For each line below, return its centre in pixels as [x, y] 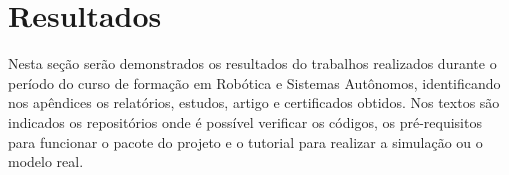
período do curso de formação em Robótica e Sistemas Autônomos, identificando [254, 82]
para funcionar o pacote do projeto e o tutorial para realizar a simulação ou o [245, 141]
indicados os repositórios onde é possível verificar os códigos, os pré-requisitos [245, 121]
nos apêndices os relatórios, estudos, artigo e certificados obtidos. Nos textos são [254, 102]
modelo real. [46, 161]
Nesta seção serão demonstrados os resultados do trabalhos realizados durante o [252, 63]
